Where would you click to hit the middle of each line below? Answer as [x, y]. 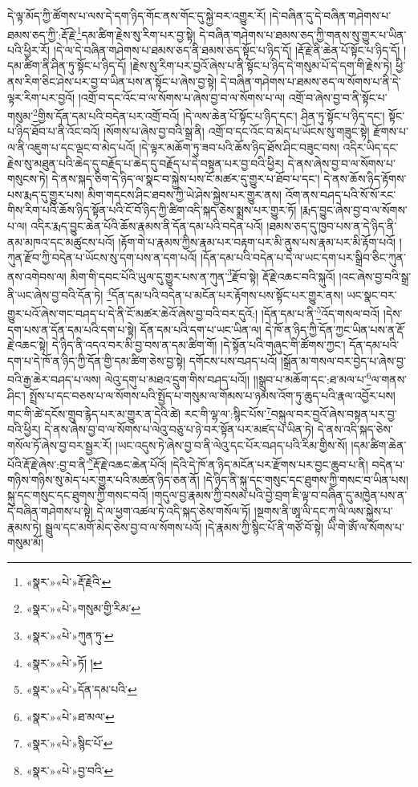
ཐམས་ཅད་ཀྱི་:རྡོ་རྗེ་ [42, 34]
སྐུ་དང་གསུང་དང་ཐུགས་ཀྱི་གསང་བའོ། [78, 495]
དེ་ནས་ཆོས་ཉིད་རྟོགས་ [365, 179]
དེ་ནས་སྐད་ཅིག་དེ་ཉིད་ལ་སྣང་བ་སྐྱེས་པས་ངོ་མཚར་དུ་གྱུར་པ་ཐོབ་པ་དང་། [186, 179]
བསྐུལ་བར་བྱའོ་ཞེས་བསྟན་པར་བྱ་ [334, 413]
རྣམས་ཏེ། [24, 526]
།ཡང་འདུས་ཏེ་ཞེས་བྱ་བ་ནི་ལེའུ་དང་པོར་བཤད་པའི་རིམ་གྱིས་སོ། [231, 445]
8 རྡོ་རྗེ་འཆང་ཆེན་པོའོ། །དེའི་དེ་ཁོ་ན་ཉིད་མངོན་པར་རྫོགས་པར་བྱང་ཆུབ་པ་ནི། [228, 463]
